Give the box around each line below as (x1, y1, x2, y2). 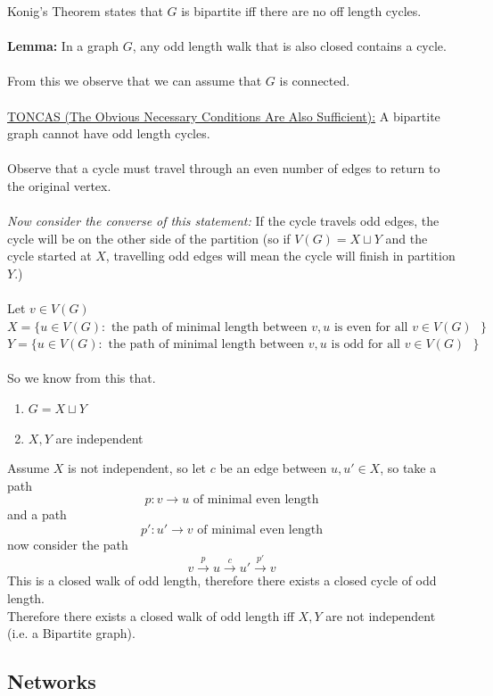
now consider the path (7, 535, 128, 554)
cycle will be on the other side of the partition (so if (7, 228, 291, 247)
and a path (7, 505, 67, 524)
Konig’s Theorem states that (7, 2, 163, 20)
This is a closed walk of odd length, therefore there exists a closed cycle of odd (7, 571, 437, 590)
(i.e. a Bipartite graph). (7, 624, 136, 642)
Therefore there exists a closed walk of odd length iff (7, 606, 294, 625)
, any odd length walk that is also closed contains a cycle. (132, 37, 447, 55)
